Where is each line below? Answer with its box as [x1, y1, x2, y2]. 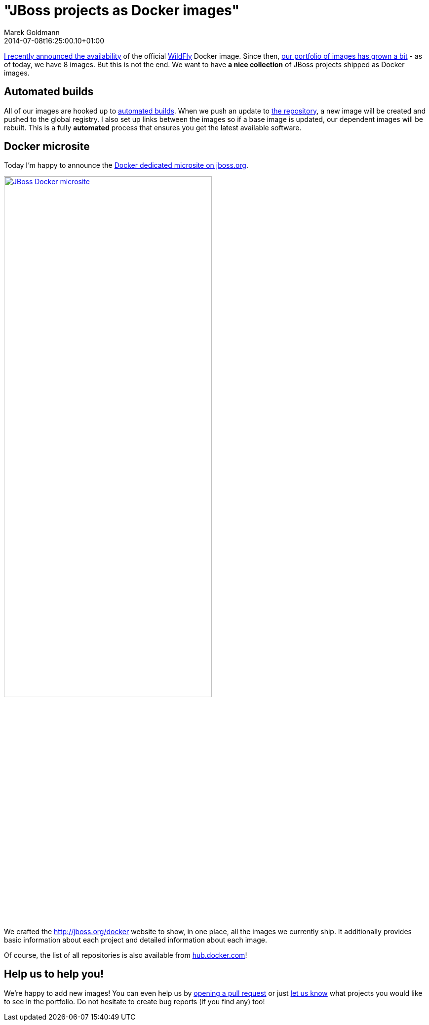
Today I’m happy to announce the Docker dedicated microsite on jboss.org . [4, 161, 248, 170]
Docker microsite [4, 140, 90, 153]
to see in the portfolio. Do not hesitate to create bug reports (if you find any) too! [4, 997, 265, 1006]
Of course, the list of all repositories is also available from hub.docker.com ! [4, 950, 247, 959]
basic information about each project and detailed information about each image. [4, 935, 268, 944]
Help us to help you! [4, 968, 104, 981]
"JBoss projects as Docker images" [4, 2, 239, 19]
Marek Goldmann [4, 28, 60, 37]
